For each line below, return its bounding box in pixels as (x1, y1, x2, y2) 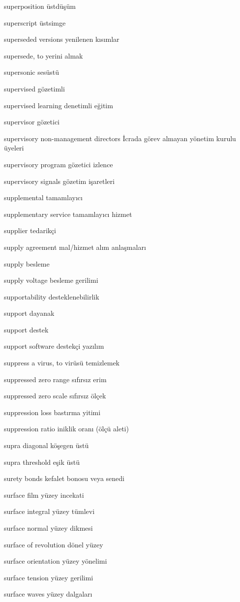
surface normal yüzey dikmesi (4, 523, 93, 533)
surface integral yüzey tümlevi (4, 506, 95, 516)
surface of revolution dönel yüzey (4, 539, 103, 549)
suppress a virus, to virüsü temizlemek (4, 358, 120, 368)
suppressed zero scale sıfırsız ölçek (4, 391, 106, 401)
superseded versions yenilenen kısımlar (4, 34, 120, 44)
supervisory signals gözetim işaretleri (4, 176, 115, 186)
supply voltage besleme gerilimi (4, 275, 98, 285)
